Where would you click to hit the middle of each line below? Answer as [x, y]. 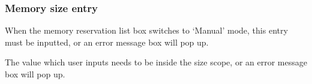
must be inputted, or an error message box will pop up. [107, 42]
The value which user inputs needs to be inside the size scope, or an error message [156, 62]
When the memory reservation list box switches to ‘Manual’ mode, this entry [146, 30]
